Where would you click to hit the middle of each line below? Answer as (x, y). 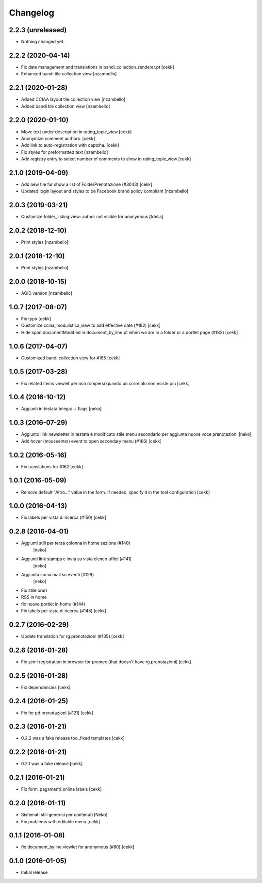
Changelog (32, 13)
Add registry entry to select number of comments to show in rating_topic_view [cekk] (106, 159)
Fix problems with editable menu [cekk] (61, 821)
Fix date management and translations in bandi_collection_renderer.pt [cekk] (98, 67)
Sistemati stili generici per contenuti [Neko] (64, 815)
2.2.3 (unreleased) (38, 30)
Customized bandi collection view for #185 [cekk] (71, 358)
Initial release (34, 872)
